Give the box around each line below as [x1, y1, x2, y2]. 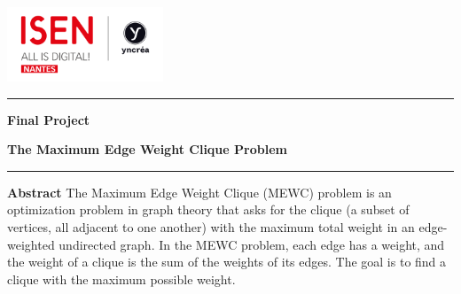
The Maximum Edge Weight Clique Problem [7, 140, 287, 159]
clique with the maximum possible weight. [7, 269, 236, 288]
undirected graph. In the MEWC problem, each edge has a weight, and [59, 235, 445, 253]
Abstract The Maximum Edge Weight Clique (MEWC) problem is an [7, 182, 392, 201]
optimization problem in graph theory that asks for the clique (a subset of [7, 200, 410, 219]
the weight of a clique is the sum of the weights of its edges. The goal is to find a [7, 252, 447, 271]
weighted [7, 235, 55, 253]
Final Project [7, 110, 90, 128]
